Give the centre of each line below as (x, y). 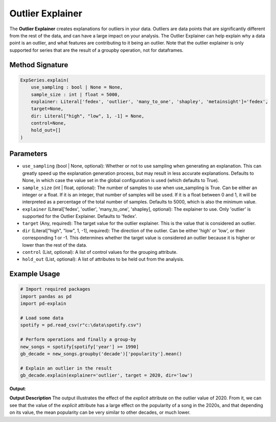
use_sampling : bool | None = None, (77, 87)
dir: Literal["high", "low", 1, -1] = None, (88, 116)
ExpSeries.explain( (44, 80)
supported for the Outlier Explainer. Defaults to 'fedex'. (80, 216)
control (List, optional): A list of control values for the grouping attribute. (100, 252)
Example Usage (35, 274)
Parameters (28, 154)
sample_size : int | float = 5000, (75, 94)
